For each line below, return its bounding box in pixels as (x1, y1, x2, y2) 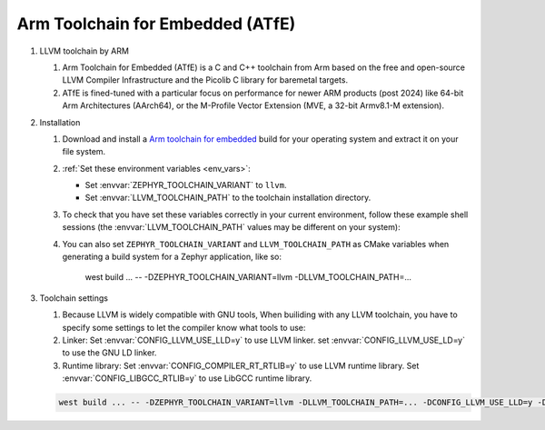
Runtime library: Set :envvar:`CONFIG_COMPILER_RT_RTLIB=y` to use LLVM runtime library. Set (62, 360, 420, 371)
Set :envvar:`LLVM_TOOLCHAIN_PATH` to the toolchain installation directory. (84, 192, 372, 204)
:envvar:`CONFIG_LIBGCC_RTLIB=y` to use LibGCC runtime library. (62, 373, 312, 384)
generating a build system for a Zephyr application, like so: (62, 251, 282, 263)
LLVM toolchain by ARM (39, 45, 129, 56)
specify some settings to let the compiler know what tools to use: (62, 322, 306, 333)
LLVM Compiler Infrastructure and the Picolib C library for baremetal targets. (62, 75, 349, 85)
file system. (62, 146, 106, 157)
